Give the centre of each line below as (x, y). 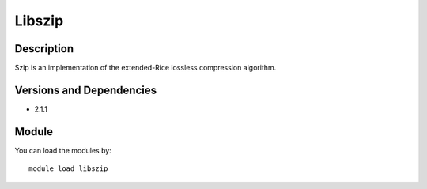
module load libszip (68, 169)
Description (44, 49)
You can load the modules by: (63, 150)
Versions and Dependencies (86, 90)
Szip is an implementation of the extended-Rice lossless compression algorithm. (145, 68)
